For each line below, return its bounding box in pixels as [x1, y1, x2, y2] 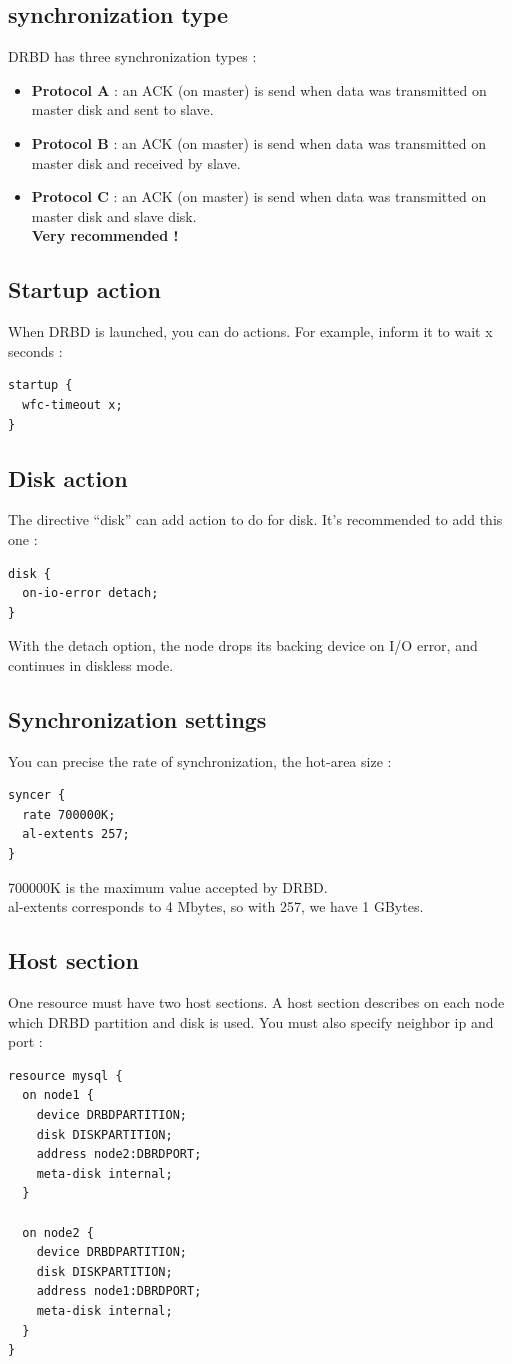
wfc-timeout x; [22, 397, 123, 412]
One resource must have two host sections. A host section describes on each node [8, 992, 505, 1013]
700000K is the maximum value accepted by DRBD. [8, 876, 328, 897]
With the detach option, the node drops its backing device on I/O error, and [8, 635, 478, 656]
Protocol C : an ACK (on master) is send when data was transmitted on [31, 186, 487, 207]
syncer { [8, 788, 66, 803]
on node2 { [22, 1225, 94, 1240]
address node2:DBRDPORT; [36, 1147, 202, 1162]
